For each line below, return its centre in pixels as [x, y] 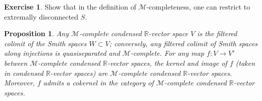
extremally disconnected [41, 16]
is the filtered [217, 33]
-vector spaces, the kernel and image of [167, 63]
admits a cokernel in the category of [98, 83]
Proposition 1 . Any [37, 33]
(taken [245, 63]
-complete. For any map [167, 53]
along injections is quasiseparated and [62, 53]
